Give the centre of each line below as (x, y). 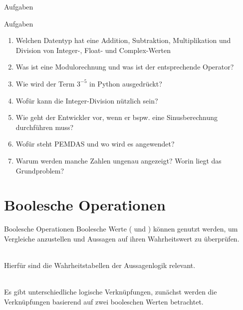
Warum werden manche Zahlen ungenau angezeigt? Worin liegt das (119, 160)
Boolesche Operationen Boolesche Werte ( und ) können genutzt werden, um (121, 229)
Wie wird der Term (45, 83)
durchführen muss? (45, 127)
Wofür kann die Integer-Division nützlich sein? (87, 100)
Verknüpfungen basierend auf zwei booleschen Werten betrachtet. (104, 301)
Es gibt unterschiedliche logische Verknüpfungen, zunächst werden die (111, 292)
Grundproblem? (40, 170)
